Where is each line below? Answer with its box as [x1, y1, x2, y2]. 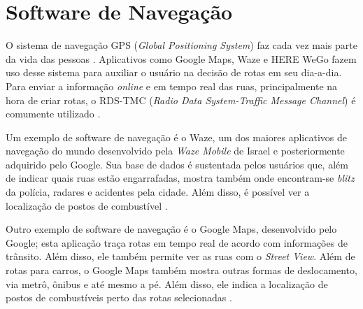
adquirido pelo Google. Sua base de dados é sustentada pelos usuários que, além [6, 157, 348, 171]
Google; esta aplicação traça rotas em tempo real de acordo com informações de [6, 235, 348, 250]
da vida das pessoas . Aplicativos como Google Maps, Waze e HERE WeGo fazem [6, 51, 357, 66]
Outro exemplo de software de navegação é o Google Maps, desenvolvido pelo [6, 222, 337, 236]
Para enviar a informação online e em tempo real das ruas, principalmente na [6, 78, 338, 93]
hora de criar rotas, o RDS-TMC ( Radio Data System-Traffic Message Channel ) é [6, 92, 356, 107]
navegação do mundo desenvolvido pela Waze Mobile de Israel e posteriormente [6, 143, 345, 158]
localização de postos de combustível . [6, 198, 168, 213]
